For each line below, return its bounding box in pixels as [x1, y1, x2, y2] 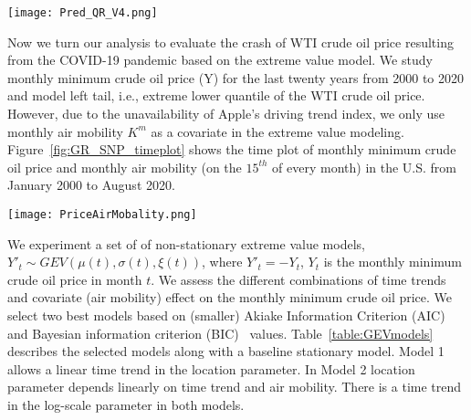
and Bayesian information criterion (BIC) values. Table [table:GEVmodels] [7, 323, 434, 342]
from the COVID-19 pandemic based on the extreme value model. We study [7, 50, 433, 69]
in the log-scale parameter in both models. [7, 395, 245, 414]
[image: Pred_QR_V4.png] [7, 6, 158, 19]
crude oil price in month [7, 269, 142, 289]
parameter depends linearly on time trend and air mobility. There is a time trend [7, 377, 462, 396]
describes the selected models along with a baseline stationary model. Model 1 [7, 341, 445, 361]
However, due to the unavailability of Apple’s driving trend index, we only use [7, 104, 445, 123]
